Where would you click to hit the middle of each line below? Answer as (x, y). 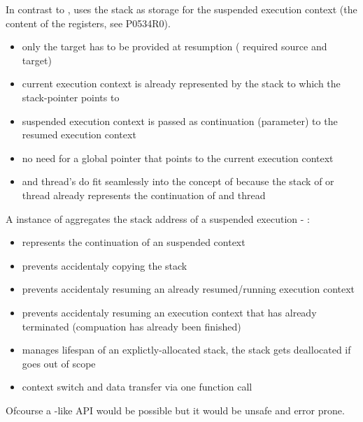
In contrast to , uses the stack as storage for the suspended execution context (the (181, 9)
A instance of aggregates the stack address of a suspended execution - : (158, 218)
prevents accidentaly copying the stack (105, 265)
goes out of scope (59, 363)
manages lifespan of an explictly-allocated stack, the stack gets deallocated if (186, 350)
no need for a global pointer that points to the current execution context (178, 158)
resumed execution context (79, 134)
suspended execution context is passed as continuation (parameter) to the (180, 121)
